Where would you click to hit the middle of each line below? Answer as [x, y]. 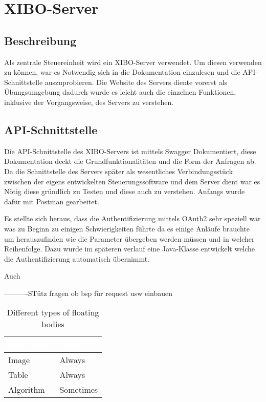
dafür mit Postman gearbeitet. [52, 201]
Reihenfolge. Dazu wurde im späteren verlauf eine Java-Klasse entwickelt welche [130, 249]
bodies [53, 324]
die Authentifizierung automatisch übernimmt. [77, 258]
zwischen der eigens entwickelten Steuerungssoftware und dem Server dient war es [132, 181]
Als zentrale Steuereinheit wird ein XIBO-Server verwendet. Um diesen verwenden [133, 62]
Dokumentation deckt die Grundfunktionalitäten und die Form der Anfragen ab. [130, 161]
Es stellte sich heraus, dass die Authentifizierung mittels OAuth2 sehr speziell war [132, 218]
